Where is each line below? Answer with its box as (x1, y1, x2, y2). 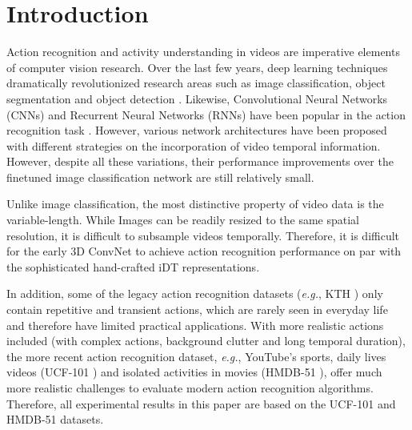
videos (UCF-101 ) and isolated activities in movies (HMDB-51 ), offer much (6, 364, 382, 380)
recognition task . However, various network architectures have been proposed (6, 122, 387, 139)
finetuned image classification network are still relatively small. (6, 168, 314, 185)
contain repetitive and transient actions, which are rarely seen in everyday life (6, 301, 388, 318)
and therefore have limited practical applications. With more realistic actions (6, 316, 384, 333)
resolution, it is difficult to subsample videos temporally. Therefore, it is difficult (6, 227, 400, 243)
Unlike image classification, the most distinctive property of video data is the (6, 195, 384, 212)
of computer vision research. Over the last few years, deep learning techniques (6, 58, 388, 75)
